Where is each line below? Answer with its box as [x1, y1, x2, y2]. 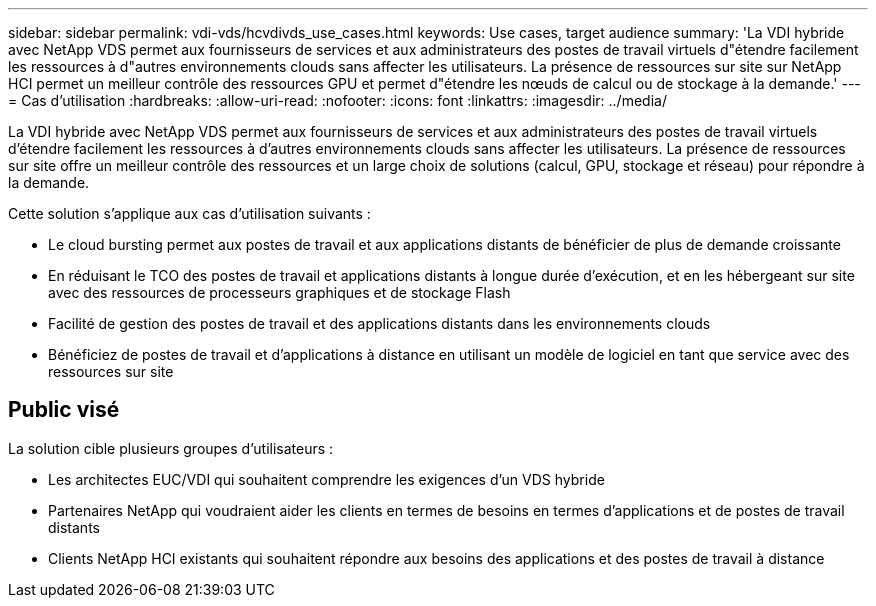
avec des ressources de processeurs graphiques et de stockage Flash [48, 284, 511, 301]
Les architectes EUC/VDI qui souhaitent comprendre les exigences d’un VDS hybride [48, 470, 605, 488]
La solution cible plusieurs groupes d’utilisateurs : [8, 439, 334, 457]
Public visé [8, 397, 120, 423]
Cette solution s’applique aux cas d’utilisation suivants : [8, 205, 371, 222]
